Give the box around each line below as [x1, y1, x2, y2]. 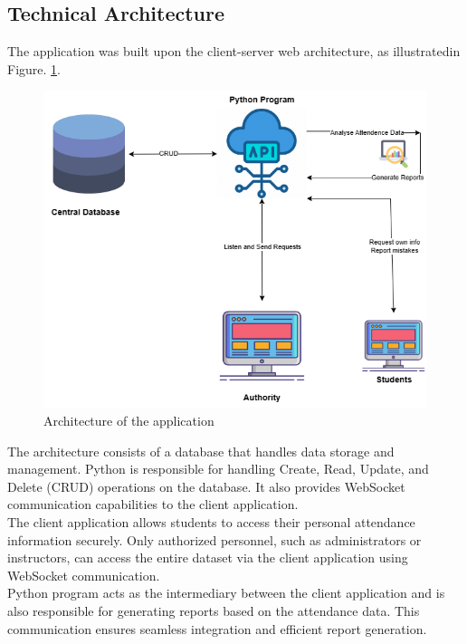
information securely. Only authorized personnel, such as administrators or [7, 530, 422, 549]
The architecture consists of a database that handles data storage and [7, 441, 395, 460]
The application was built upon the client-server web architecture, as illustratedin [7, 42, 461, 61]
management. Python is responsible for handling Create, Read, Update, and [7, 459, 429, 478]
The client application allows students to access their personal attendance [7, 512, 415, 531]
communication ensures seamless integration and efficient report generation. [7, 619, 427, 638]
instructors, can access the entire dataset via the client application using [7, 548, 408, 567]
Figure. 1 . [7, 59, 61, 78]
